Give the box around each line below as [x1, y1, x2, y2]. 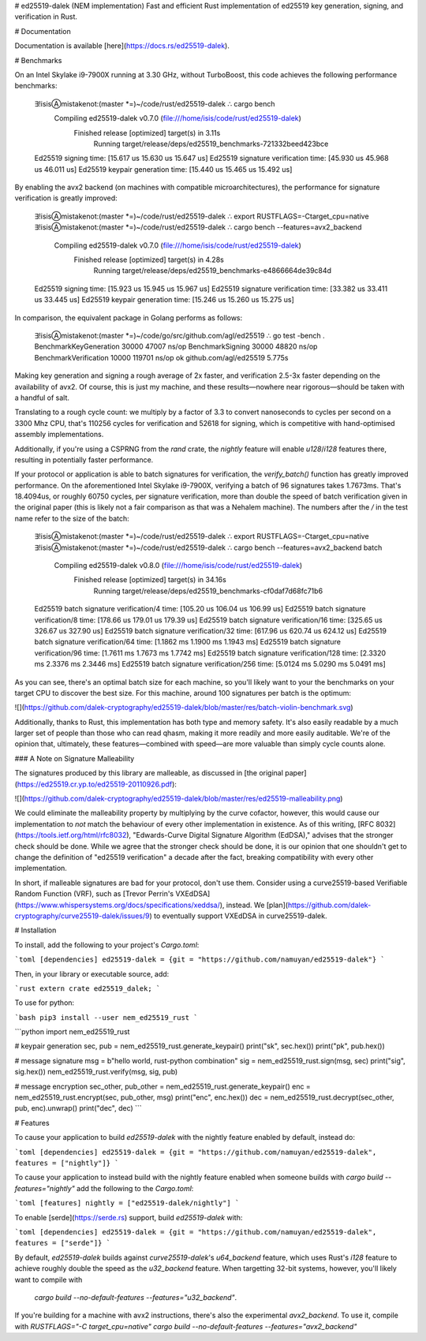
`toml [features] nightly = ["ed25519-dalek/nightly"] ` [14, 1199, 240, 1208]
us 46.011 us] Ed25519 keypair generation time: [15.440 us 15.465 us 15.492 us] [34, 164, 293, 174]
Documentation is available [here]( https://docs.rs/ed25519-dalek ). [14, 41, 230, 50]
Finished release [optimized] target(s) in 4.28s [73, 255, 224, 264]
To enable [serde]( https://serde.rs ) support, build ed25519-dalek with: [14, 1212, 243, 1222]
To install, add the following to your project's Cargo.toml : [14, 939, 200, 950]
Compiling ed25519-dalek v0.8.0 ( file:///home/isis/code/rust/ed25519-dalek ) [54, 561, 303, 570]
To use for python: [14, 998, 75, 1007]
